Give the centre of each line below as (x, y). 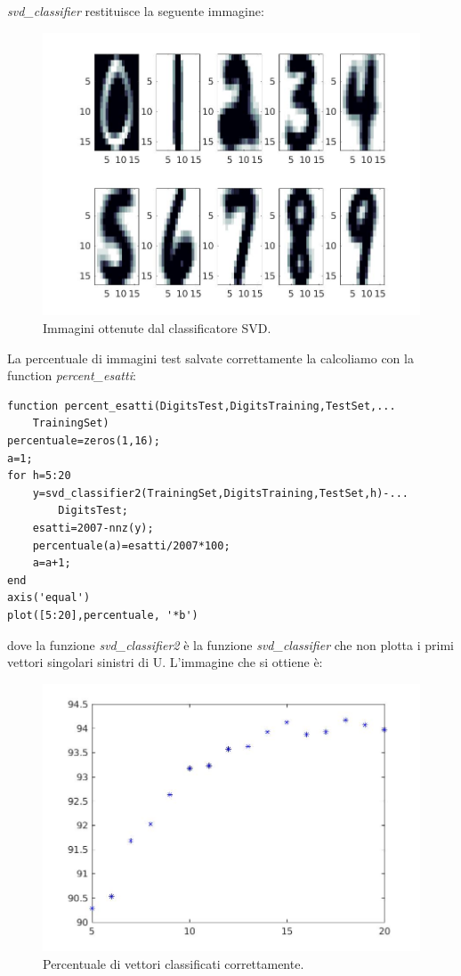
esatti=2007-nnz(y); (93, 528)
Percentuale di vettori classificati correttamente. (174, 963)
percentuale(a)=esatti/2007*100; (131, 545)
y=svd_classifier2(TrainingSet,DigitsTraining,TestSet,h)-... (221, 493)
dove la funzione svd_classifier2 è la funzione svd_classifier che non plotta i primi (230, 644)
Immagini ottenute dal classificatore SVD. (157, 328)
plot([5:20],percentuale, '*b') (103, 615)
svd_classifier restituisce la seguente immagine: (136, 11)
